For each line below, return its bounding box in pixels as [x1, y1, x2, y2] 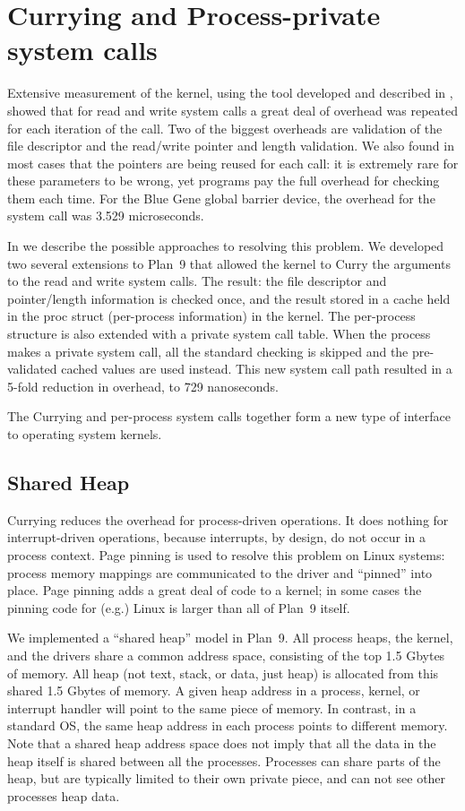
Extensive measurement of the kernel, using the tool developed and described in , [7, 83, 453, 102]
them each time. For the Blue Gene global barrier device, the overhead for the [7, 188, 435, 207]
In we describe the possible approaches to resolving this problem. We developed [7, 237, 444, 255]
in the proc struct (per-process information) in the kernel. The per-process [7, 306, 416, 325]
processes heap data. [7, 786, 120, 805]
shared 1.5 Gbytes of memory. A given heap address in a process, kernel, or [7, 681, 420, 700]
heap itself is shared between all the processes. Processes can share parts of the [7, 751, 441, 770]
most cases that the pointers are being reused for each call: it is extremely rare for [7, 153, 459, 172]
